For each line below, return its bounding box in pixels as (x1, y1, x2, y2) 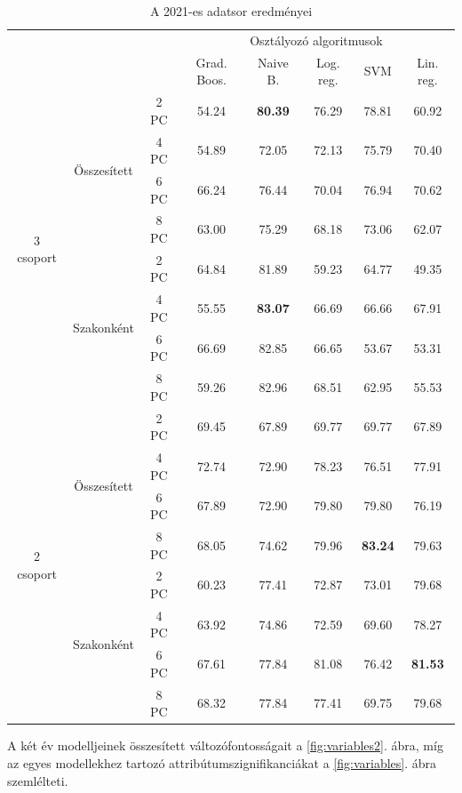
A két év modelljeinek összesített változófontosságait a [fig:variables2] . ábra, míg (7, 736, 443, 755)
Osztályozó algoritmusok (250, 30, 383, 49)
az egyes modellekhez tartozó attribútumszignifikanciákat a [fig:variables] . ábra (7, 753, 437, 772)
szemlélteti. (7, 771, 68, 789)
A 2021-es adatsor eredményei (149, 2, 313, 20)
